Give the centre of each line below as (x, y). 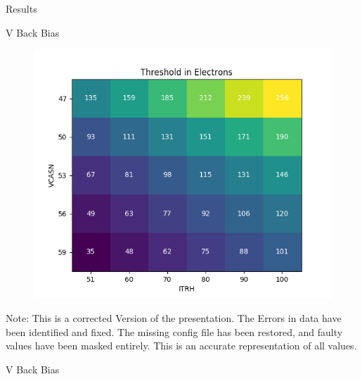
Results (21, 8)
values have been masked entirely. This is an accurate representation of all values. (181, 346)
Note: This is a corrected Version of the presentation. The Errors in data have (174, 318)
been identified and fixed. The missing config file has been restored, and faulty (174, 331)
